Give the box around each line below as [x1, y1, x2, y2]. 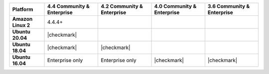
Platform [12, 6, 33, 12]
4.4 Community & [47, 3, 90, 9]
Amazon [12, 15, 33, 22]
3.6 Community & [207, 3, 250, 9]
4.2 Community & [100, 3, 143, 9]
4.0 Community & [154, 3, 197, 9]
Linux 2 [12, 22, 30, 28]
